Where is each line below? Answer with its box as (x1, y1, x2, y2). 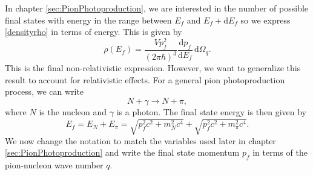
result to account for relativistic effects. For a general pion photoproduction (5, 73, 285, 86)
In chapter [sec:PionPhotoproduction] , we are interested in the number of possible (5, 2, 309, 14)
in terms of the (252, 146, 308, 159)
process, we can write (5, 85, 84, 98)
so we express (240, 13, 291, 26)
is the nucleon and (39, 105, 107, 118)
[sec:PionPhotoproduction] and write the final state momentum (5, 146, 240, 159)
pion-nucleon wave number (5, 159, 104, 171)
